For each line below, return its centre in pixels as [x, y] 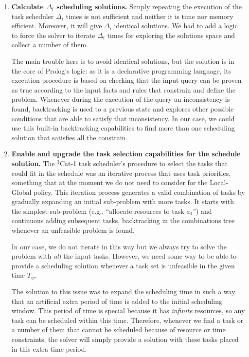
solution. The [33, 163]
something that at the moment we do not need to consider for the [109, 182]
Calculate [27, 6]
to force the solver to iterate [53, 35]
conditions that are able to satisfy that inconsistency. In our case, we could [123, 118]
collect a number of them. [50, 45]
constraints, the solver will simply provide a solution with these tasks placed [125, 339]
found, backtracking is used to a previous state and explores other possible [123, 108]
